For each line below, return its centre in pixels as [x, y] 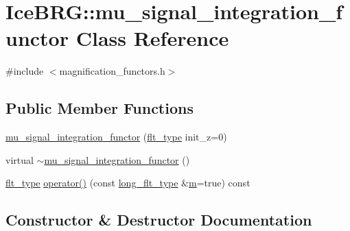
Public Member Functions [100, 108]
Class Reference [152, 38]
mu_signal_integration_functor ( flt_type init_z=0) [116, 137]
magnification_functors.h [112, 71]
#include [25, 71]
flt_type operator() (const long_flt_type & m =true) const [128, 183]
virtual [20, 159]
